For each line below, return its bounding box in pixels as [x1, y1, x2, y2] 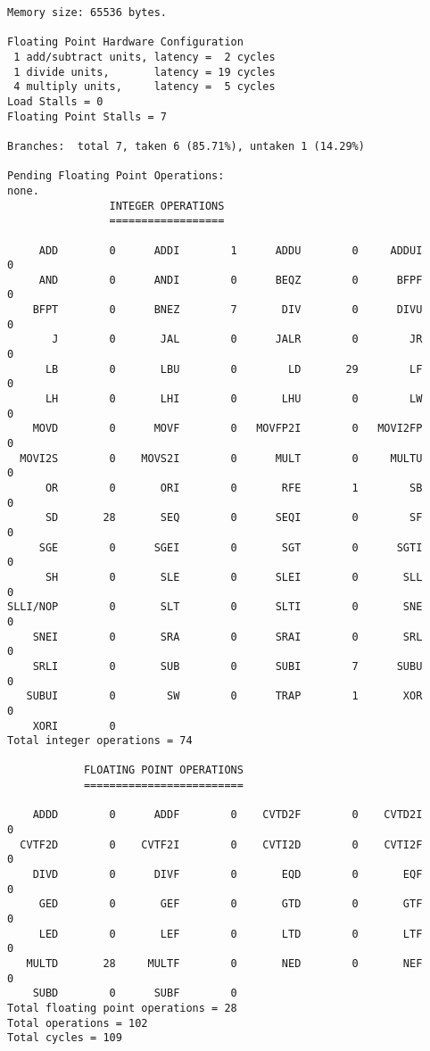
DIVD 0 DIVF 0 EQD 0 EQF [32, 868, 423, 881]
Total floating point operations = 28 [7, 1001, 237, 1014]
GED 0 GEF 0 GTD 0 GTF [38, 898, 423, 911]
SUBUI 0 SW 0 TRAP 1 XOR [26, 690, 423, 703]
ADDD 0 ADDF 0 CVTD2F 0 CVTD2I [32, 808, 423, 822]
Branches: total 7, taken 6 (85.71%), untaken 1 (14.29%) [7, 139, 365, 153]
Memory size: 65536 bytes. [7, 6, 167, 19]
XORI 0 [32, 719, 116, 732]
